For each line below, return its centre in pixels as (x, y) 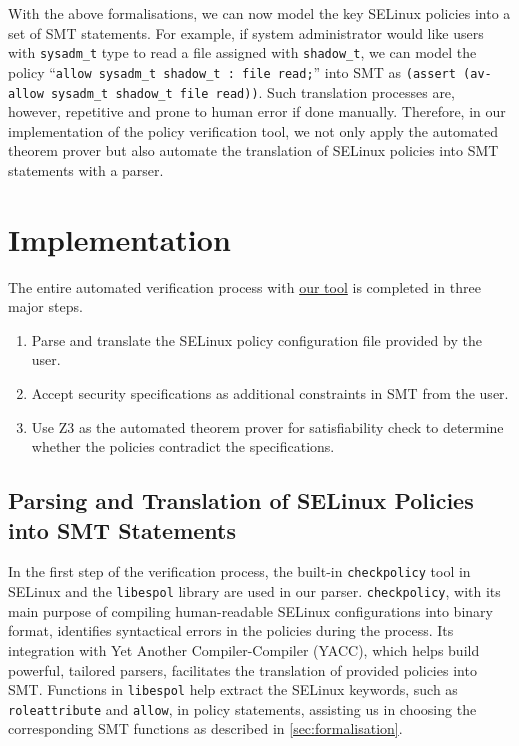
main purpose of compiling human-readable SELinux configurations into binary (250, 610)
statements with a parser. (86, 169)
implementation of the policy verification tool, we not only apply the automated (253, 130)
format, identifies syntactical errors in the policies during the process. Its (231, 630)
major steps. (45, 306)
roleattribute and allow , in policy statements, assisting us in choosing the (242, 708)
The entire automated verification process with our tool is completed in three (244, 286)
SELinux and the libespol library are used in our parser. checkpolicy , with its (254, 591)
